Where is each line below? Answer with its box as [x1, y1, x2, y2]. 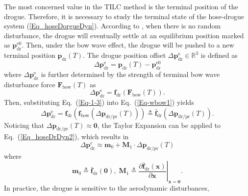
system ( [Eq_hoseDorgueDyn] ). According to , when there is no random [4, 21, 221, 31]
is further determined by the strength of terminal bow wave [41, 69, 220, 79]
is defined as [200, 50, 238, 60]
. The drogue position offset [83, 50, 166, 60]
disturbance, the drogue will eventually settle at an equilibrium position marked [4, 30, 244, 40]
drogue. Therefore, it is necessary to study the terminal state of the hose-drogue [4, 11, 244, 21]
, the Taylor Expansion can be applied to [97, 120, 221, 130]
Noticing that [4, 120, 45, 130]
